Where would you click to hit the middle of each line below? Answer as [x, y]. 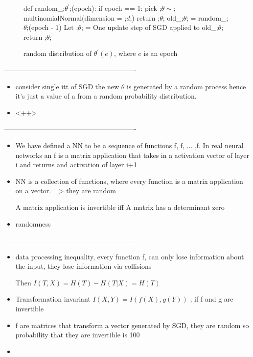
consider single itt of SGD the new [67, 86]
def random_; [44, 8]
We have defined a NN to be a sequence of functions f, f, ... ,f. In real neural [129, 145]
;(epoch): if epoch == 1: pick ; [115, 8]
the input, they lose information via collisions [83, 266]
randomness [33, 223]
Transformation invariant [53, 299]
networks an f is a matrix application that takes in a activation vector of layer [132, 155]
